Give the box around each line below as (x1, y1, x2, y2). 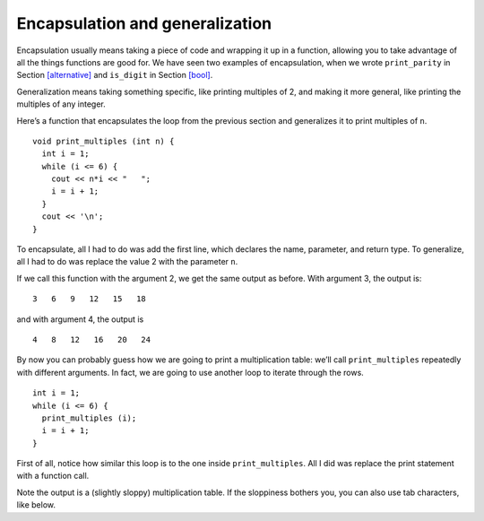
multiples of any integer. (16, 99, 107, 109)
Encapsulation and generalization (16, 13, 272, 33)
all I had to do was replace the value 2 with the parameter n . (16, 256, 238, 267)
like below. (16, 499, 56, 510)
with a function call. (16, 471, 90, 482)
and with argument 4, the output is (16, 314, 144, 325)
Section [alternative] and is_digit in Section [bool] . (16, 70, 213, 81)
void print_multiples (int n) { (32, 135, 175, 146)
